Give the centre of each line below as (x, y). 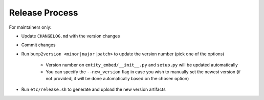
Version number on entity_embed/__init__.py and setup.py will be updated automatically (142, 65)
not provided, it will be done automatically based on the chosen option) (117, 78)
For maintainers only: (30, 27)
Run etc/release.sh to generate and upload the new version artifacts (93, 89)
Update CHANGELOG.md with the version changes (71, 36)
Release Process (44, 13)
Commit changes (38, 45)
